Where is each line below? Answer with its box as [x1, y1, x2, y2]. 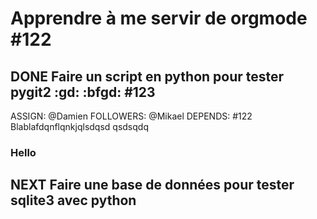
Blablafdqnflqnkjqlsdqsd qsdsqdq [10, 121, 149, 132]
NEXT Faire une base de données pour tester [10, 177, 295, 194]
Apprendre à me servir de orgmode [10, 7, 308, 30]
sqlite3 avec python [10, 192, 137, 209]
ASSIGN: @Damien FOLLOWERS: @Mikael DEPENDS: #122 [10, 110, 253, 122]
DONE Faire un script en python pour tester [10, 68, 285, 85]
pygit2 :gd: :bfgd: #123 [10, 83, 156, 101]
